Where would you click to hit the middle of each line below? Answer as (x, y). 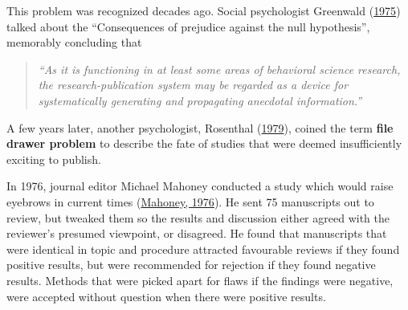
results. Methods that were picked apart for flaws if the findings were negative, (200, 280)
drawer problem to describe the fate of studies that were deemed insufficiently (204, 143)
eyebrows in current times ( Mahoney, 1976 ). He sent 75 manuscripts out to (190, 201)
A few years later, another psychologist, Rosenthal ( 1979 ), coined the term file (200, 127)
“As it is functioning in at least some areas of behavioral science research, (219, 69)
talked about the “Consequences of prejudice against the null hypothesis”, (188, 26)
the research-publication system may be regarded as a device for (193, 85)
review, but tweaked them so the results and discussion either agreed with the (198, 217)
